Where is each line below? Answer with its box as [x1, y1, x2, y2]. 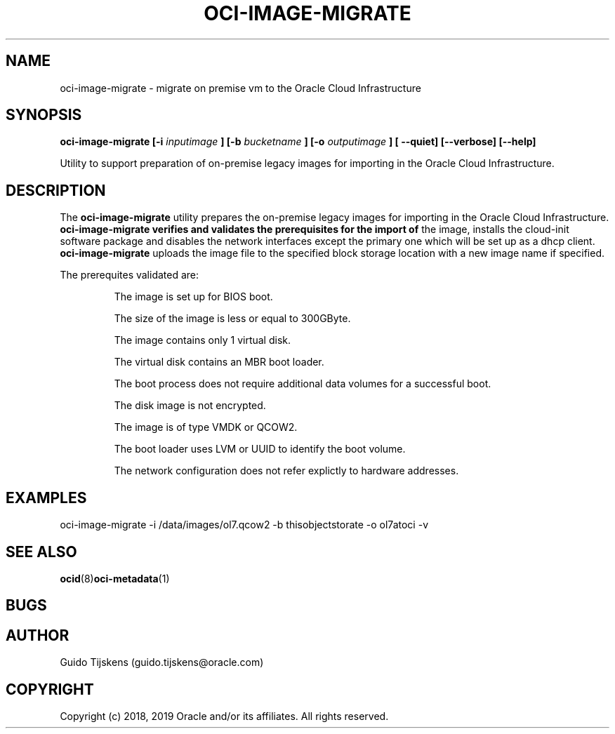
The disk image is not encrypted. [114, 399, 266, 412]
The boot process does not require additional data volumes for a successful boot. [114, 378, 491, 390]
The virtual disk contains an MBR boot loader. [114, 356, 324, 368]
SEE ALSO [6, 542, 77, 561]
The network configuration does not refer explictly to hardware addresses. [114, 465, 459, 477]
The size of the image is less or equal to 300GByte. [114, 312, 351, 325]
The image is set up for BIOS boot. [114, 291, 273, 303]
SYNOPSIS [6, 106, 82, 124]
